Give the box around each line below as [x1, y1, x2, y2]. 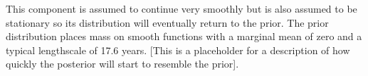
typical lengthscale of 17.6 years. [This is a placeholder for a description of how [6, 42, 350, 57]
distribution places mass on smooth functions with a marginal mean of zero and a [6, 29, 362, 44]
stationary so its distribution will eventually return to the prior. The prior [6, 15, 329, 30]
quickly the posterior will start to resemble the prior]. [6, 56, 239, 71]
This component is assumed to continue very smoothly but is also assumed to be [6, 1, 357, 15]
